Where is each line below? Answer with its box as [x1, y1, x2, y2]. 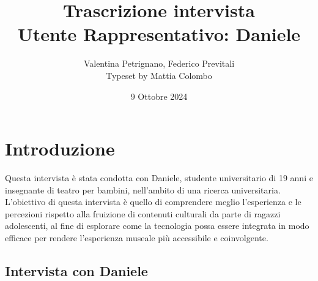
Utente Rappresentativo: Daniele [17, 21, 301, 47]
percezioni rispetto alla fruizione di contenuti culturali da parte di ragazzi [5, 207, 281, 220]
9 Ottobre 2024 [130, 89, 188, 102]
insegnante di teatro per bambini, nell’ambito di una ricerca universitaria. [5, 183, 281, 196]
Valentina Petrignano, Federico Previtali [83, 57, 235, 70]
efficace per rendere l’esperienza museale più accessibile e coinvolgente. [5, 231, 268, 244]
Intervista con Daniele [5, 261, 148, 280]
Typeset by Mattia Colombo [106, 69, 212, 81]
